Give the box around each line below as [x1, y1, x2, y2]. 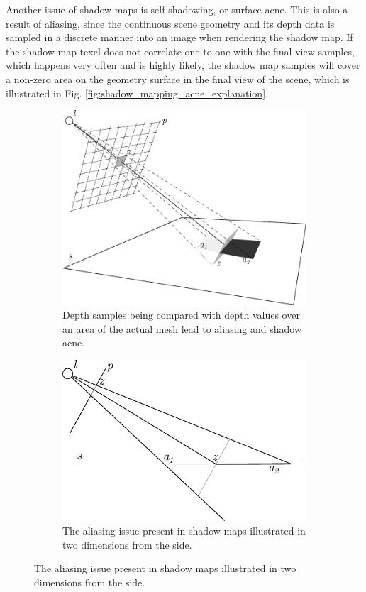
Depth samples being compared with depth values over [62, 307, 300, 322]
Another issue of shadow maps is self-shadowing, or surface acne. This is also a [6, 2, 348, 16]
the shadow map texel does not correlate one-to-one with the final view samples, [6, 43, 355, 58]
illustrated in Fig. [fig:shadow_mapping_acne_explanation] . [6, 85, 268, 100]
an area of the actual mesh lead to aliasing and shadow [62, 321, 302, 336]
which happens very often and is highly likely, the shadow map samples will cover [6, 57, 360, 72]
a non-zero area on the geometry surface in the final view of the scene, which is [6, 71, 350, 86]
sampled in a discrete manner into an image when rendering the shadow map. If [6, 30, 353, 45]
